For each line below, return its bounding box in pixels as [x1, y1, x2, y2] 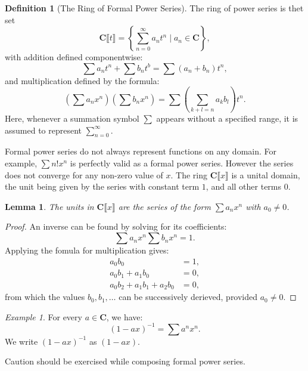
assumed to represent [5, 123, 82, 136]
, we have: [106, 310, 143, 323]
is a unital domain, [231, 168, 300, 181]
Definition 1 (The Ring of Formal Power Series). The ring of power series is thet [5, 2, 304, 14]
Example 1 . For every [5, 310, 82, 323]
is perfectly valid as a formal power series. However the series [70, 157, 294, 169]
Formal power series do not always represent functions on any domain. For [5, 145, 277, 157]
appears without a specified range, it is [156, 112, 298, 125]
